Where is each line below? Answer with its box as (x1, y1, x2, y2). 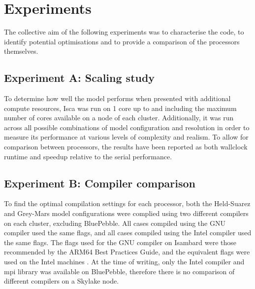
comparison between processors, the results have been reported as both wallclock (4, 142, 248, 152)
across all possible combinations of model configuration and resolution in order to (4, 122, 250, 132)
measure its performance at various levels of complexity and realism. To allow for (4, 132, 249, 142)
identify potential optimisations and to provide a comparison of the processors (4, 36, 240, 46)
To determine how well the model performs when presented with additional (4, 93, 231, 104)
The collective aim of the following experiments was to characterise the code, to (4, 27, 244, 37)
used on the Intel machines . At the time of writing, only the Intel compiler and (4, 256, 245, 267)
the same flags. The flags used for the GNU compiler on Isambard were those (4, 237, 236, 247)
